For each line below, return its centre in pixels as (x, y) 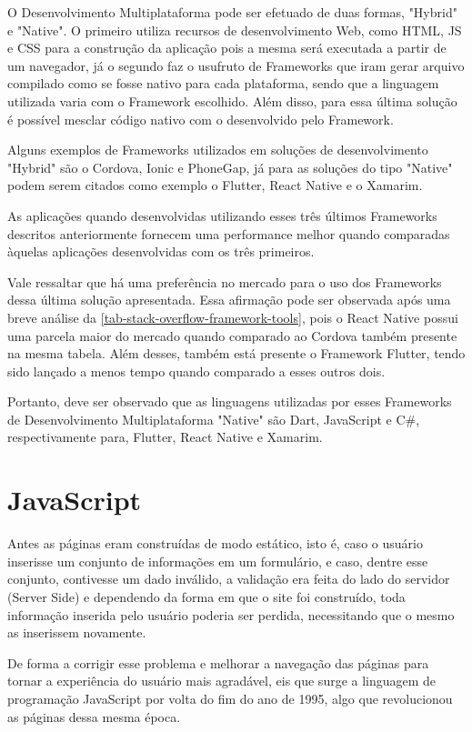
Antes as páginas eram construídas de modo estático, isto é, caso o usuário (215, 543)
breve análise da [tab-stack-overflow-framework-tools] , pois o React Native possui (233, 317)
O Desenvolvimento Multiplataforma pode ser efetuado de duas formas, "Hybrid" (232, 12)
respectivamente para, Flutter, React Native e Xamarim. (165, 437)
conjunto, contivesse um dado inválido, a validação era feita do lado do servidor (229, 579)
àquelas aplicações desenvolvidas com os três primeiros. (161, 251)
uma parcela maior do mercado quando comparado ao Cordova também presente (232, 335)
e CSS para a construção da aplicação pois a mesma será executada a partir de (227, 48)
